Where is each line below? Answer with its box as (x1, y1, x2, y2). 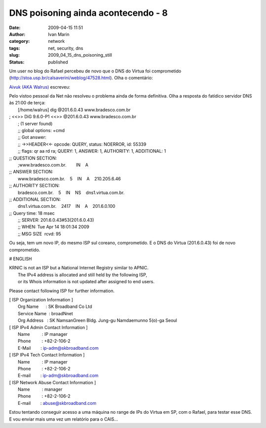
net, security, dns (48, 45, 83, 51)
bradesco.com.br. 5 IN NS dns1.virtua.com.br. (18, 190, 125, 196)
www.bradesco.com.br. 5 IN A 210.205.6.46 (18, 175, 121, 182)
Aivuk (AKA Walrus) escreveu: (9, 84, 70, 90)
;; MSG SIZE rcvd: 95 (18, 230, 62, 236)
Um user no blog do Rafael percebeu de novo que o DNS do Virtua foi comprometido (9, 68, 182, 74)
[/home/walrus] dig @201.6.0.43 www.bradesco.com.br (18, 106, 131, 113)
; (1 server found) (18, 121, 53, 127)
